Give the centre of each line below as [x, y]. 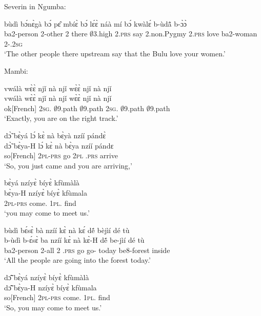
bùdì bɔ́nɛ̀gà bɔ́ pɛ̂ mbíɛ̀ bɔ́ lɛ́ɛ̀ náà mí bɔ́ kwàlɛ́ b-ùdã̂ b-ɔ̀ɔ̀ [96, 23]
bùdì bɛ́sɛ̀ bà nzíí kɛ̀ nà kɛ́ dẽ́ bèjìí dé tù [67, 230]
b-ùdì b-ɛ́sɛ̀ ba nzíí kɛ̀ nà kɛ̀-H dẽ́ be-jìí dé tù [74, 240]
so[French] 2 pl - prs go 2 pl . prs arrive [61, 155]
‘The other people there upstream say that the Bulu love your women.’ [115, 54]
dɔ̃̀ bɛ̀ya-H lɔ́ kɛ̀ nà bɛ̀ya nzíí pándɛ [59, 145]
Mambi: [16, 70]
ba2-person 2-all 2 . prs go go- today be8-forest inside [87, 250]
